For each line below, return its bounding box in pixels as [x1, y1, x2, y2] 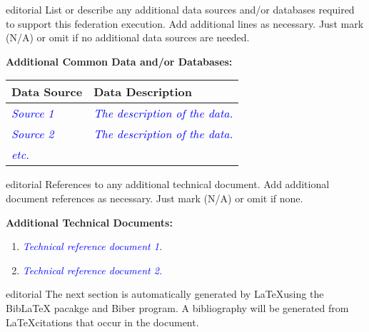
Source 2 [11, 125, 54, 142]
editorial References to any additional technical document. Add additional [6, 177, 330, 192]
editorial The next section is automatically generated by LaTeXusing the [6, 286, 324, 301]
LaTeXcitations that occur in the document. [6, 314, 199, 329]
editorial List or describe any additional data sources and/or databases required [6, 2, 355, 16]
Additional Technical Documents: [6, 214, 173, 229]
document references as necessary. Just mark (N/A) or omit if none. [6, 190, 303, 205]
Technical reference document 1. [22, 239, 163, 254]
